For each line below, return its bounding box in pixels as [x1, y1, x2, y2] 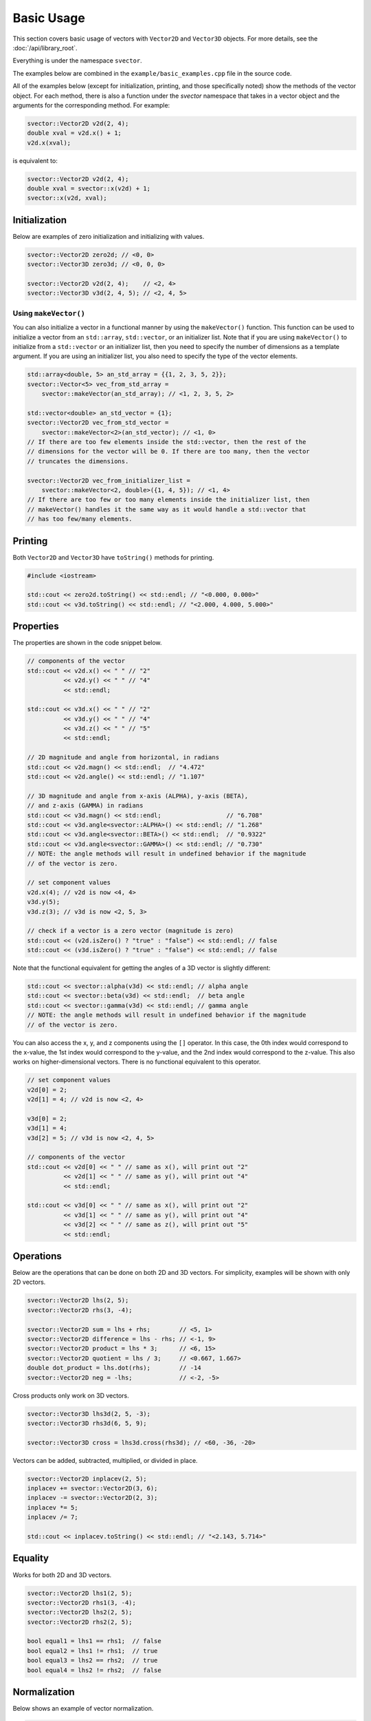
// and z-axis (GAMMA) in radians [27, 802, 144, 810]
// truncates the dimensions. [27, 457, 129, 465]
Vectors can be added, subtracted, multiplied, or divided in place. [12, 1456, 199, 1464]
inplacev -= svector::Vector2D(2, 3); [27, 1494, 158, 1502]
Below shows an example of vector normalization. [12, 1704, 154, 1713]
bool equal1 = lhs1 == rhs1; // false [27, 1637, 161, 1645]
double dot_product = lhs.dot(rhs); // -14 [27, 1364, 202, 1372]
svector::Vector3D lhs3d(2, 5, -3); [27, 1410, 151, 1417]
